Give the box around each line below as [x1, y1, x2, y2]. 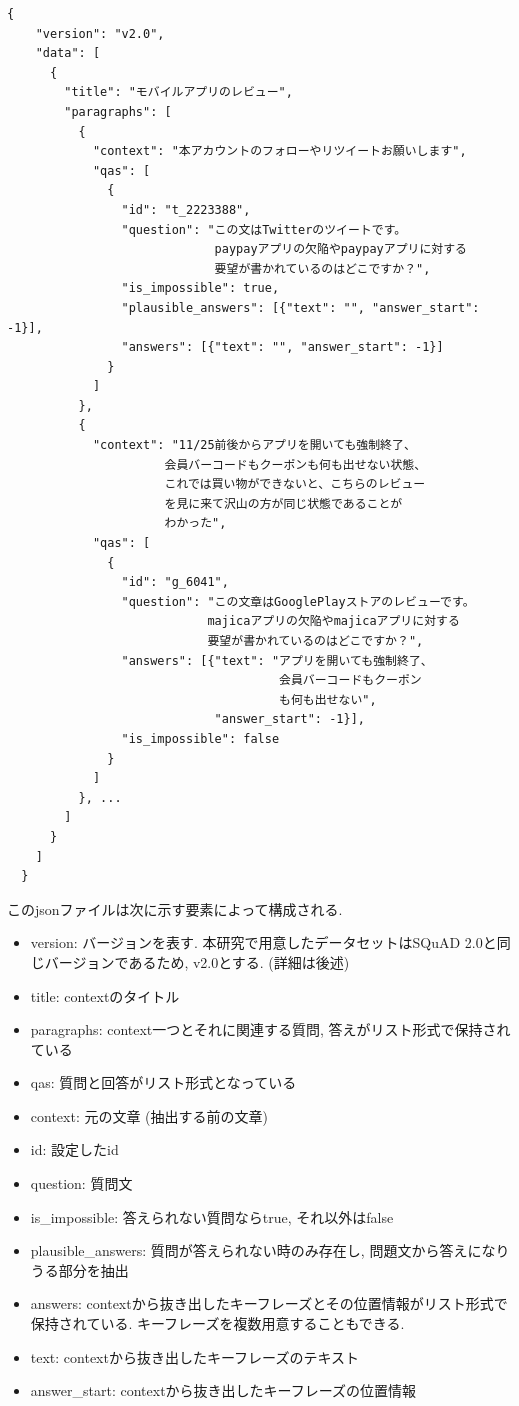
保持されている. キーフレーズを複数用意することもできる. [30, 1313, 405, 1334]
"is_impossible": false [121, 731, 280, 746]
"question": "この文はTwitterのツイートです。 [121, 222, 407, 237]
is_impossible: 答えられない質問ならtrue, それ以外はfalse [30, 1206, 394, 1227]
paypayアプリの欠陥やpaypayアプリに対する [214, 242, 467, 257]
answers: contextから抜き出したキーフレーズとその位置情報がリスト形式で [30, 1293, 508, 1314]
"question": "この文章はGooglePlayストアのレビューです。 [121, 594, 475, 609]
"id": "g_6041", [121, 575, 229, 590]
